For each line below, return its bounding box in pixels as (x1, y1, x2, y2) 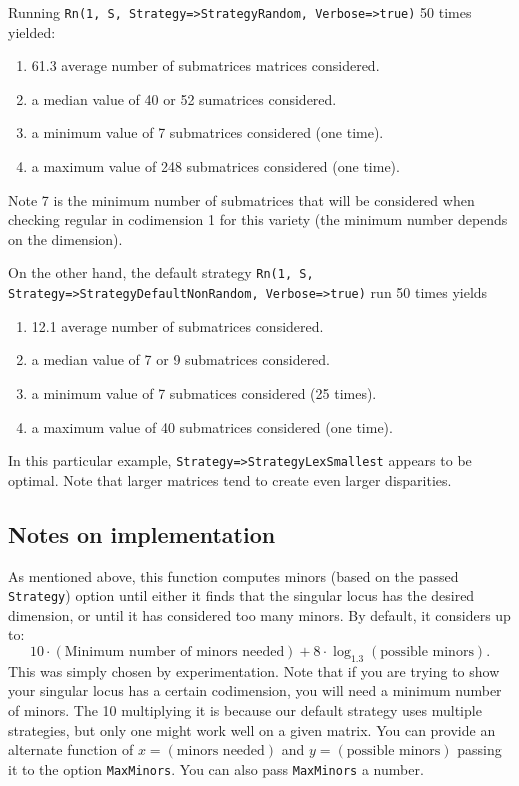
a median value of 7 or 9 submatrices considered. (31, 349, 331, 370)
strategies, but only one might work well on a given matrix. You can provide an (8, 719, 496, 740)
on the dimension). (8, 228, 123, 249)
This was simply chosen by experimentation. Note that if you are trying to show (8, 660, 500, 681)
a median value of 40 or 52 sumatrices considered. (31, 88, 337, 109)
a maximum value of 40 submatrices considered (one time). (31, 416, 393, 437)
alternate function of (8, 739, 134, 760)
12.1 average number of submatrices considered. (31, 315, 324, 336)
